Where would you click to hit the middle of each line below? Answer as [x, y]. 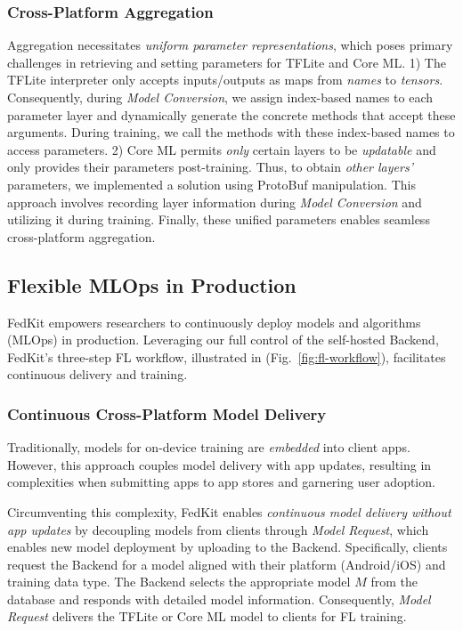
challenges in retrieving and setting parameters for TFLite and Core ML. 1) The [227, 62]
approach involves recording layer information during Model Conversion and [215, 202]
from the [394, 582]
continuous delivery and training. [97, 374]
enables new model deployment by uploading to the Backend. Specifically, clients [227, 547]
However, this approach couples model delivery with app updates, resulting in [219, 464]
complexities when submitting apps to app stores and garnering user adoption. [221, 482]
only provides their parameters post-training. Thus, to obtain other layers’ [210, 167]
